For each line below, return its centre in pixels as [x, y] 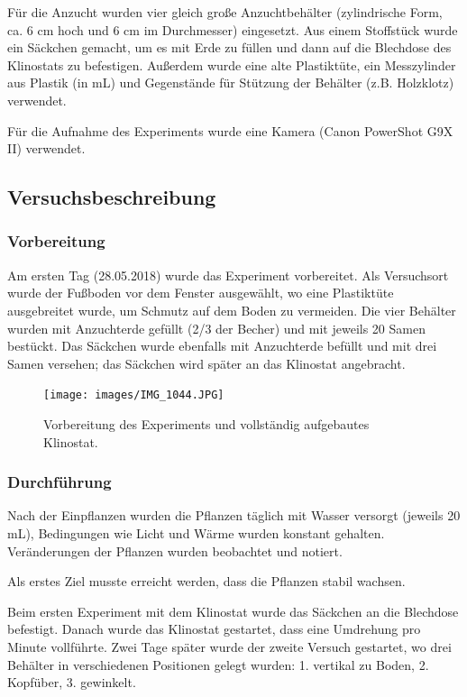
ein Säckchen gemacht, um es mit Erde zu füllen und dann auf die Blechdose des [229, 47]
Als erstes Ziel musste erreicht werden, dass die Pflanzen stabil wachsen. [206, 581]
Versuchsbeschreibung [112, 197]
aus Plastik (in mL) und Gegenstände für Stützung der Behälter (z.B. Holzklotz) [231, 83]
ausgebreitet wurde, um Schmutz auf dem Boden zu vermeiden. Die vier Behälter [232, 310]
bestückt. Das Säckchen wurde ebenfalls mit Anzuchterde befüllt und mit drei [222, 346]
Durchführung [60, 482]
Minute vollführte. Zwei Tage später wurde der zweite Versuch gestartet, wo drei [229, 646]
